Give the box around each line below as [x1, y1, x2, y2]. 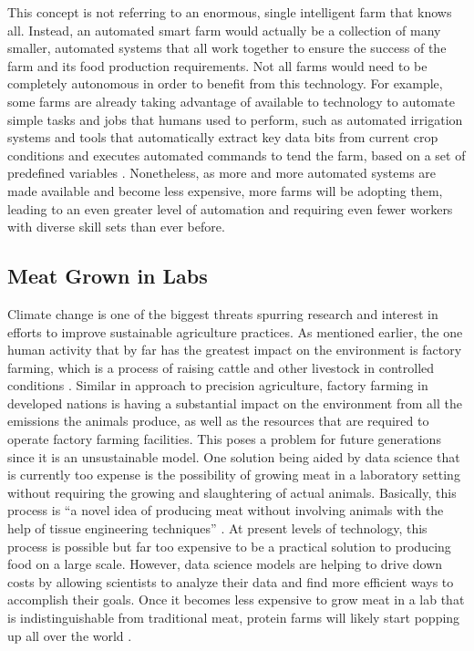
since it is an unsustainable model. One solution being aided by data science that [7, 447, 460, 466]
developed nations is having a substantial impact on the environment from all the [7, 393, 462, 412]
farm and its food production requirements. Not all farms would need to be [7, 56, 428, 75]
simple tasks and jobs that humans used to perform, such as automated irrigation [7, 109, 463, 129]
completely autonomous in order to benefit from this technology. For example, [7, 74, 443, 93]
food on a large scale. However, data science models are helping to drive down [7, 554, 443, 573]
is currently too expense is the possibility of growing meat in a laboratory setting [7, 465, 460, 484]
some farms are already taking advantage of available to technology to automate [7, 91, 456, 110]
